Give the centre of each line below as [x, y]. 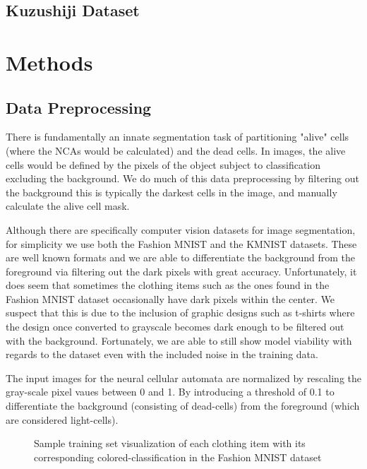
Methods [49, 62]
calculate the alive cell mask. [68, 206]
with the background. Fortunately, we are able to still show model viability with [179, 340]
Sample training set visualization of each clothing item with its [170, 443]
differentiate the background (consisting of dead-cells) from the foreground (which [183, 406]
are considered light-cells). [62, 419]
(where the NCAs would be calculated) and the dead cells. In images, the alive [176, 150]
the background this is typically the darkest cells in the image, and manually [172, 192]
